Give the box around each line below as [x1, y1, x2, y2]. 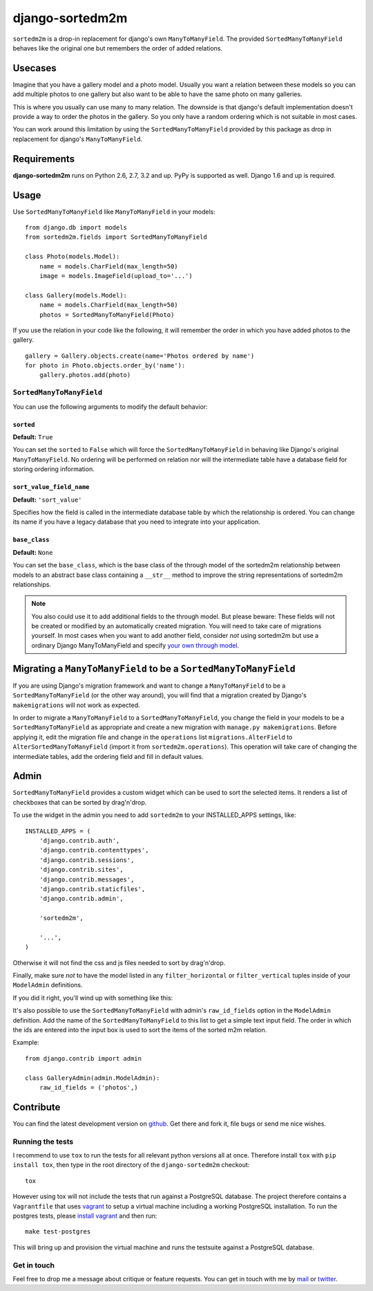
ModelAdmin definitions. [12, 981, 83, 989]
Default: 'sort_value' [12, 495, 82, 504]
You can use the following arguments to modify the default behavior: [12, 402, 208, 411]
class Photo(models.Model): [25, 253, 120, 261]
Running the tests [12, 1137, 74, 1146]
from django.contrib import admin [25, 1054, 142, 1062]
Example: [12, 1038, 39, 1047]
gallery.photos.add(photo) [39, 371, 131, 379]
